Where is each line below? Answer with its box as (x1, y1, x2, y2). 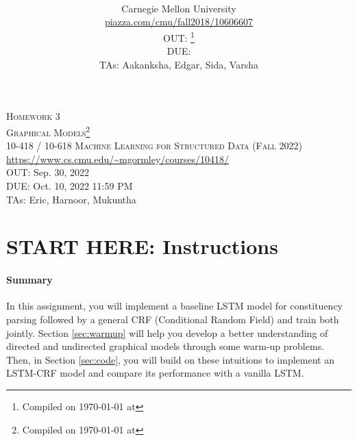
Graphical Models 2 (6, 123, 90, 139)
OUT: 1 (163, 28, 195, 45)
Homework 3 (6, 109, 60, 123)
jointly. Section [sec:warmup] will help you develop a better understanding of (6, 325, 328, 340)
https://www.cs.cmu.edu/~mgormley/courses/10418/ (6, 151, 230, 166)
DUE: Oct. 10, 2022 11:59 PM (6, 179, 133, 193)
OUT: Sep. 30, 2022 (6, 165, 89, 179)
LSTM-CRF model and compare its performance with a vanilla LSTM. (6, 366, 304, 380)
